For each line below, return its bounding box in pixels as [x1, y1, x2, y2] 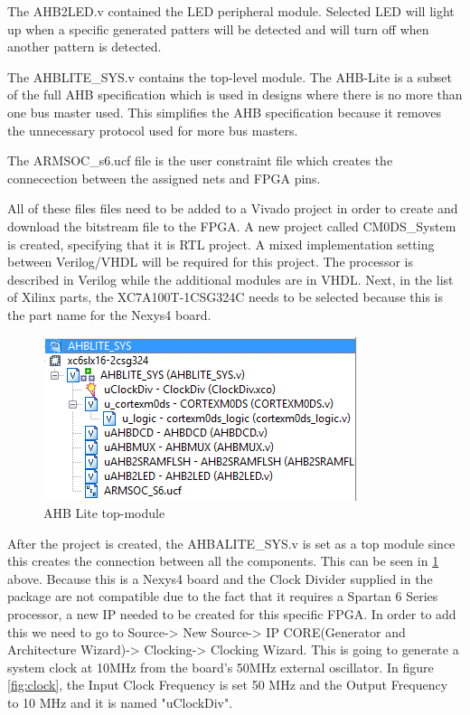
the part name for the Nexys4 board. [7, 305, 211, 324]
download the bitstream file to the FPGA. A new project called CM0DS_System [7, 216, 456, 235]
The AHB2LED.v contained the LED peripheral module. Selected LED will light [7, 2, 455, 20]
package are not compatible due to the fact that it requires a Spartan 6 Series [7, 587, 438, 606]
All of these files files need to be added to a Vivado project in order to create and [7, 199, 458, 218]
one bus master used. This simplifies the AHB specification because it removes [7, 102, 442, 121]
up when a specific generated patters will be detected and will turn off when [7, 19, 429, 38]
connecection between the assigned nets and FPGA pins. [7, 168, 321, 187]
